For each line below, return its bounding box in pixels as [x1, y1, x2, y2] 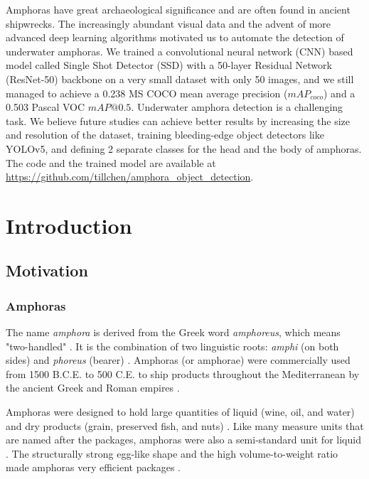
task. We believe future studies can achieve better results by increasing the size [6, 113, 351, 128]
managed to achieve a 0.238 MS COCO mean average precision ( [6, 85, 288, 100]
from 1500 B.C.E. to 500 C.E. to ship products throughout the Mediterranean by [6, 366, 360, 381]
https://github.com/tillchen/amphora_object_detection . [6, 169, 254, 184]
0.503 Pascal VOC [6, 99, 85, 114]
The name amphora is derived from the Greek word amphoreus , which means [6, 325, 341, 340]
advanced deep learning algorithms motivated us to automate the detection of [6, 30, 344, 45]
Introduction [6, 210, 132, 239]
